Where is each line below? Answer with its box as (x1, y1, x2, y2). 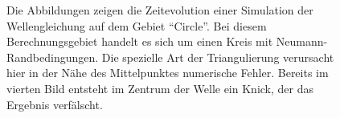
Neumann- (276, 33, 328, 50)
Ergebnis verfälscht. (6, 96, 103, 112)
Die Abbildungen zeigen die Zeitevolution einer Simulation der (6, 2, 313, 18)
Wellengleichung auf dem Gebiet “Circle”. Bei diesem (6, 17, 267, 34)
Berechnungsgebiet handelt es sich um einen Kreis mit (6, 33, 273, 50)
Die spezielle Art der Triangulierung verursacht (101, 48, 334, 65)
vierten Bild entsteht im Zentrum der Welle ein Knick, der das (6, 79, 313, 96)
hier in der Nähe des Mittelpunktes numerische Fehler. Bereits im (6, 64, 329, 81)
